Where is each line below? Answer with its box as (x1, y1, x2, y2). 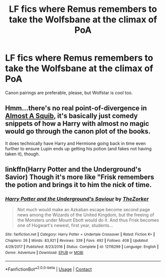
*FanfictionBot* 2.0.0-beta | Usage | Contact (5, 266, 92, 272)
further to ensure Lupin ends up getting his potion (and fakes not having (5, 145, 152, 151)
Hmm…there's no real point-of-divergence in (5, 104, 147, 112)
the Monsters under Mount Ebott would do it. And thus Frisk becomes (17, 217, 159, 223)
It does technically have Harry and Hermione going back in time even (5, 140, 146, 146)
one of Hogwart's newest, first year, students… (17, 223, 113, 229)
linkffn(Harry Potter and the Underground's (5, 165, 142, 174)
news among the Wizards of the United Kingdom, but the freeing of (17, 212, 155, 218)
